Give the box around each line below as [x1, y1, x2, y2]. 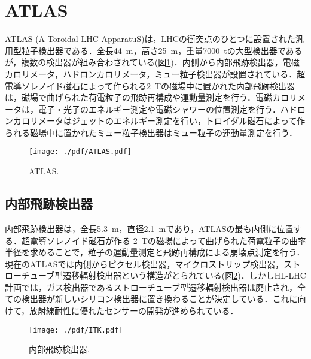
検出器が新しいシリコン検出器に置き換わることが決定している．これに [21, 292, 298, 305]
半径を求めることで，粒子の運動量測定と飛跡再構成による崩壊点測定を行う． [5, 246, 305, 258]
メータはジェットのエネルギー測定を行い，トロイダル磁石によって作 [38, 114, 306, 127]
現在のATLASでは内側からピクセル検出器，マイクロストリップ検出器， [5, 257, 284, 270]
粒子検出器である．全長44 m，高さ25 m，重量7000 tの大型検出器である [21, 44, 303, 56]
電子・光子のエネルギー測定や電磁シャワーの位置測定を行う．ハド [38, 102, 297, 115]
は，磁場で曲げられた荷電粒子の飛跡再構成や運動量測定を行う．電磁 [5, 91, 272, 104]
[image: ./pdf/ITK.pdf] [29, 325, 123, 334]
